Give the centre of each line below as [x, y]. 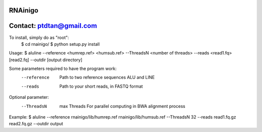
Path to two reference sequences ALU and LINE [107, 78]
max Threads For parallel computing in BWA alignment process [122, 106]
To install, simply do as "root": [39, 37]
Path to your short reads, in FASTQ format [101, 86]
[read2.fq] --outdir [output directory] [46, 60]
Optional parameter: [29, 97]
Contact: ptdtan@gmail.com [53, 26]
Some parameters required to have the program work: [63, 69]
